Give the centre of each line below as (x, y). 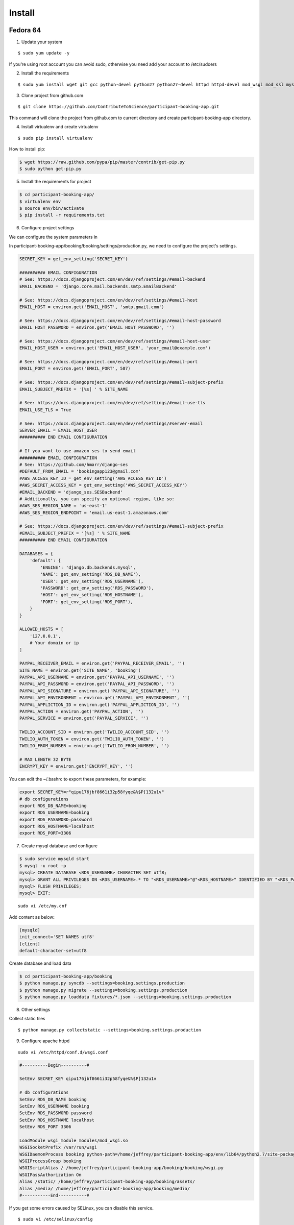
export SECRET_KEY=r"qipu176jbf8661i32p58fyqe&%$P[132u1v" (92, 792)
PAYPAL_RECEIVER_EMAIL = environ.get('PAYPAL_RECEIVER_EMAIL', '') (102, 663)
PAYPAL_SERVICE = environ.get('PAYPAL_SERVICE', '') (84, 718)
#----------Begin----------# (54, 1065)
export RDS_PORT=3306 (45, 833)
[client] (30, 944)
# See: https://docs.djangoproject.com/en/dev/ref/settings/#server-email (111, 423)
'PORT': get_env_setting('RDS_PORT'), (86, 602)
